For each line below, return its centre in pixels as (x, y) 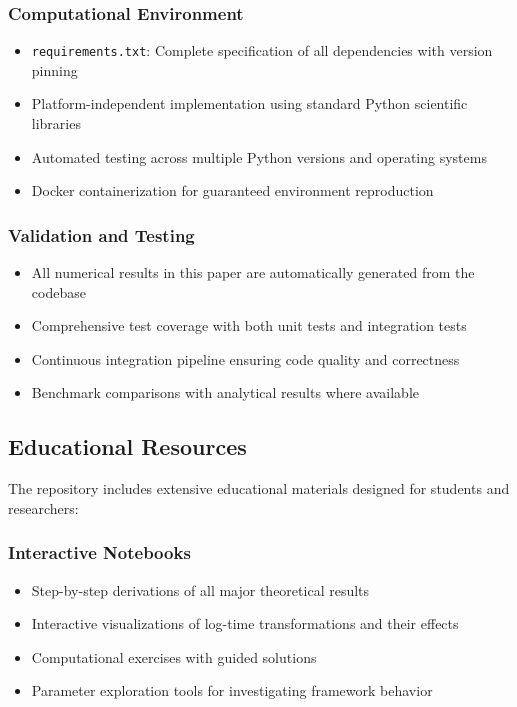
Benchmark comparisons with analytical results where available (225, 392)
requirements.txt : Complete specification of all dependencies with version (262, 50)
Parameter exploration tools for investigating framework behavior (232, 690)
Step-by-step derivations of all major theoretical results (200, 589)
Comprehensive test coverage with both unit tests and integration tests (249, 325)
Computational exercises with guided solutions (174, 656)
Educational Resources (127, 446)
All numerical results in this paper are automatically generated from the (253, 272)
